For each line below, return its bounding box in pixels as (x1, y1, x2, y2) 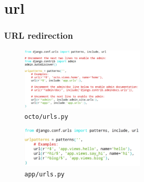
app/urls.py (24, 170, 65, 178)
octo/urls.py (24, 113, 68, 120)
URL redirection (4, 29, 73, 42)
